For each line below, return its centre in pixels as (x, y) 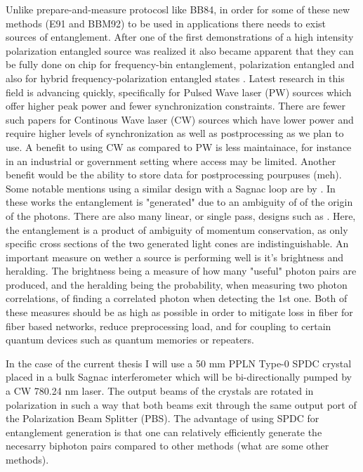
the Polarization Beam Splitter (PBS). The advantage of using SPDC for (163, 418)
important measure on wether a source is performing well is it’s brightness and (175, 257)
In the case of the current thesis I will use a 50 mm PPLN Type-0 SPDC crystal (179, 363)
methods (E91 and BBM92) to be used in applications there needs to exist (166, 23)
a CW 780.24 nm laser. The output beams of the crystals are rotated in (160, 391)
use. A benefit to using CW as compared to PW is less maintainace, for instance (179, 146)
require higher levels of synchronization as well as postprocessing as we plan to (175, 133)
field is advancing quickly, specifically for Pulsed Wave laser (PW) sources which (179, 92)
